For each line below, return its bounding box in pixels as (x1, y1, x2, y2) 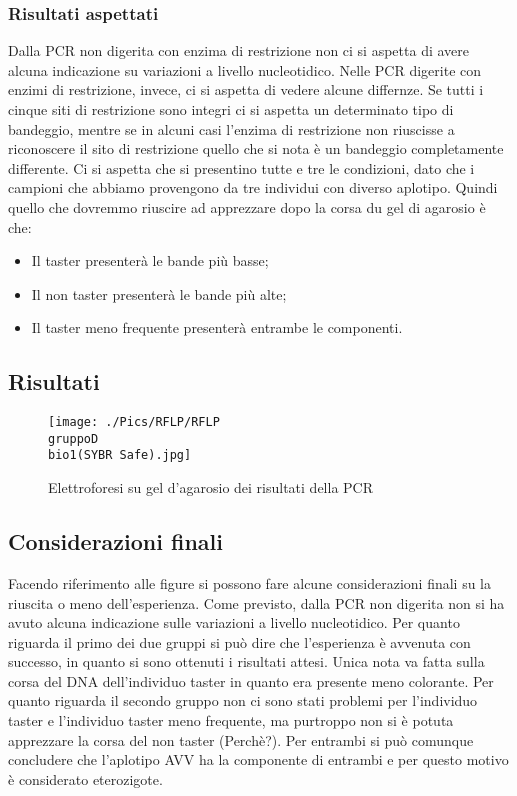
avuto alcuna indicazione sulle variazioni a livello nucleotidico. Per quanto (8, 612, 460, 633)
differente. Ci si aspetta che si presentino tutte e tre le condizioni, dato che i (8, 157, 475, 178)
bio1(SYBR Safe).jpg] (48, 448, 192, 463)
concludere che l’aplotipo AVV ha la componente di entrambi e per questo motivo (8, 749, 509, 770)
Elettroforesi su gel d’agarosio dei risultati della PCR (48, 477, 374, 498)
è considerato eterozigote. (8, 768, 163, 789)
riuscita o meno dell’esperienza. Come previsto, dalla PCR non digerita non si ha (8, 592, 505, 613)
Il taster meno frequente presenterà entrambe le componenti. (31, 317, 403, 338)
